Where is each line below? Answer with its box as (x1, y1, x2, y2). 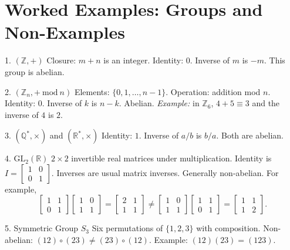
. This (264, 54, 285, 66)
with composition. (196, 222, 261, 234)
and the (252, 97, 280, 109)
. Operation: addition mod (166, 85, 261, 97)
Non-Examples (5, 20, 125, 44)
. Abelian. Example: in (119, 97, 200, 109)
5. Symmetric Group (5, 222, 79, 234)
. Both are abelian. (216, 129, 284, 141)
